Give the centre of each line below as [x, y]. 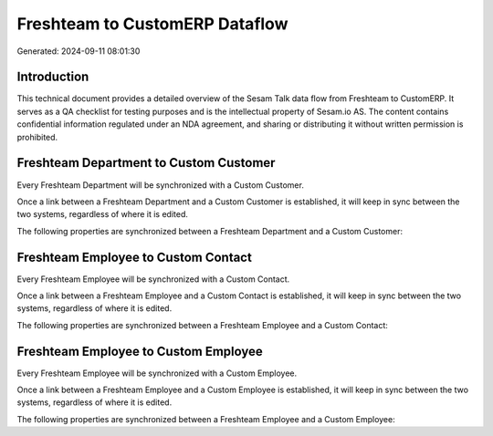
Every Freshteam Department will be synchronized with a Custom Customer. [161, 185]
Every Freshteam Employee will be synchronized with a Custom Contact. [153, 279]
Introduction [53, 77]
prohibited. [37, 137]
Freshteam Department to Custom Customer [146, 163]
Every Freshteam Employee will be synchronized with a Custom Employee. [157, 373]
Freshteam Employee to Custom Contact [135, 257]
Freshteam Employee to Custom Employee [140, 351]
